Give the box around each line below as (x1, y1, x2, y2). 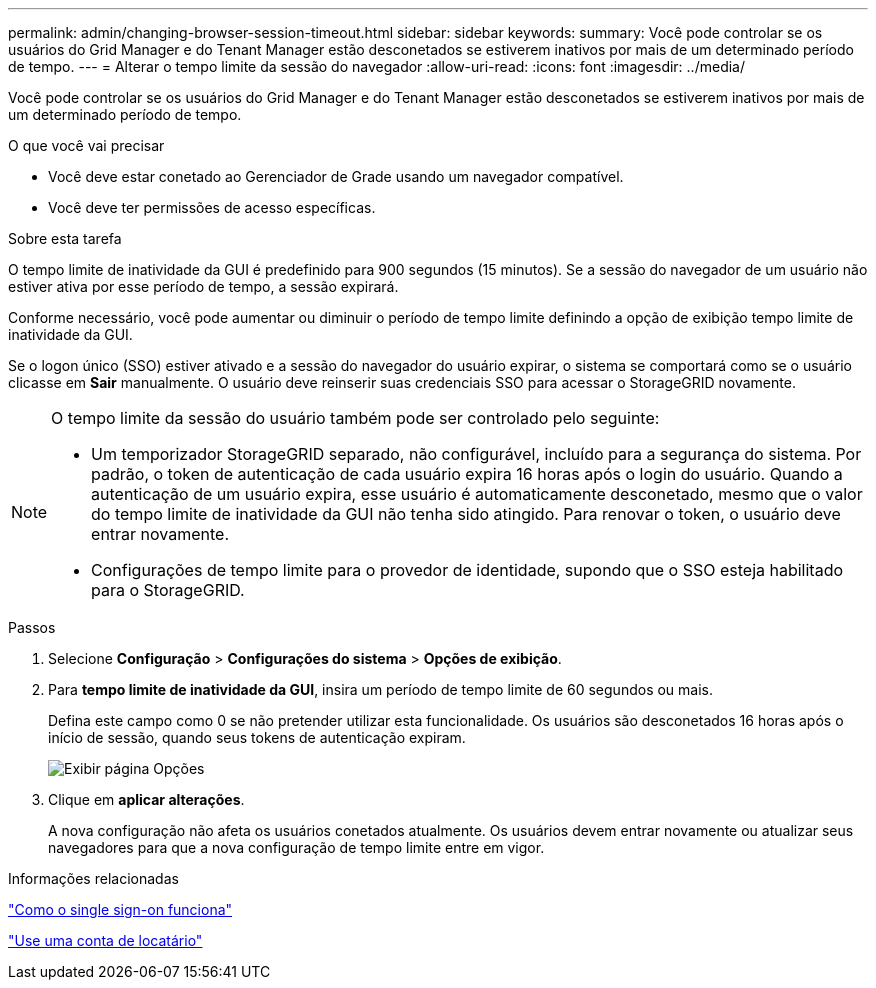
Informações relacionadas (8, 870, 179, 887)
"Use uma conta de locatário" (8, 932, 203, 949)
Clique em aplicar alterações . (48, 791, 245, 808)
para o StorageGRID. (91, 580, 245, 600)
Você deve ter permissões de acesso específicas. (48, 199, 376, 216)
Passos (8, 619, 56, 636)
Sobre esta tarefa (8, 230, 122, 247)
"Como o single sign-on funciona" (8, 901, 233, 918)
